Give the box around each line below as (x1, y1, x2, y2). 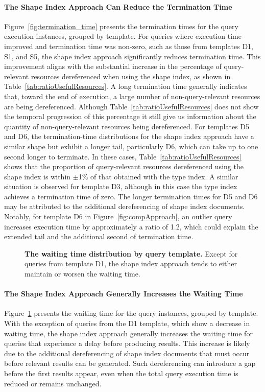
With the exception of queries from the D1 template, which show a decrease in (4, 318, 250, 329)
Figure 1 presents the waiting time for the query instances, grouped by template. (4, 308, 258, 318)
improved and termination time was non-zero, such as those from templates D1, (4, 40, 253, 51)
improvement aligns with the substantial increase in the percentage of (4, 61, 222, 72)
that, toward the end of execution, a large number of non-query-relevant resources (4, 90, 260, 101)
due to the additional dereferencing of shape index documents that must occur (4, 348, 250, 358)
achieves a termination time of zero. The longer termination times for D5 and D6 (4, 191, 258, 201)
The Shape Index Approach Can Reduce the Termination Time (4, 1, 232, 12)
